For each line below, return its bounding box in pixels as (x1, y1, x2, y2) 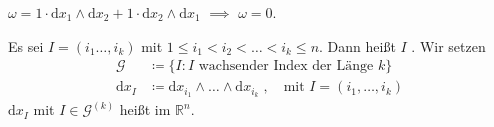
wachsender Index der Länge (198, 59, 374, 74)
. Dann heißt (319, 35, 396, 56)
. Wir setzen (411, 35, 486, 56)
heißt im (119, 99, 171, 120)
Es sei (8, 35, 44, 56)
